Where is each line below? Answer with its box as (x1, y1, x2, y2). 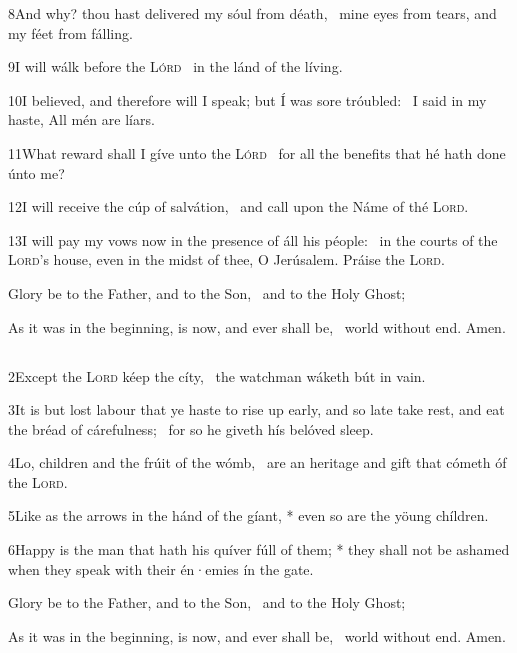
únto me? (8, 162, 65, 183)
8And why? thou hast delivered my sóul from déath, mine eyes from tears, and (8, 3, 497, 23)
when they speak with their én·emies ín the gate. (8, 558, 314, 579)
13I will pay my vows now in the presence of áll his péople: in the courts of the (8, 229, 498, 250)
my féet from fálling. (8, 22, 133, 43)
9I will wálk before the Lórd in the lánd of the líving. (8, 56, 343, 77)
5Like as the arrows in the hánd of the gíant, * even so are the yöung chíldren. (8, 505, 489, 526)
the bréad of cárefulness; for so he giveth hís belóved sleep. (8, 418, 374, 439)
